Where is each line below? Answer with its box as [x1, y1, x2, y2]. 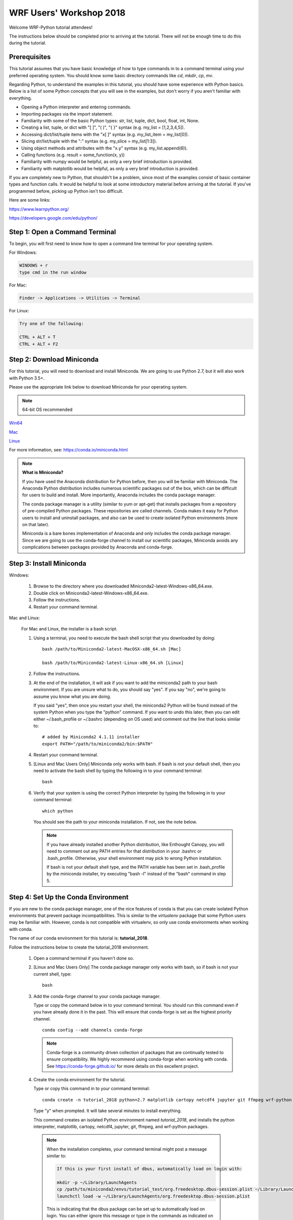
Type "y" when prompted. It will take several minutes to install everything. [33, 1108, 182, 1114]
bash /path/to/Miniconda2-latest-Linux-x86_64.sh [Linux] [42, 660, 184, 666]
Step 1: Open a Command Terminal [9, 227, 116, 236]
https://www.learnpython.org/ [9, 206, 69, 212]
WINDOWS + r [19, 263, 48, 268]
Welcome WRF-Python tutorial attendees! [9, 24, 93, 30]
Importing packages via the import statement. [21, 111, 113, 117]
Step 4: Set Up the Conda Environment [9, 893, 129, 901]
